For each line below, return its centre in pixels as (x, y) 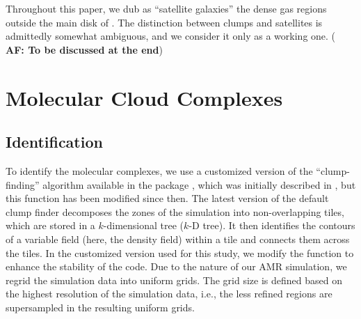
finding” (23, 184)
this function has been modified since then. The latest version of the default (167, 198)
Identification (54, 142)
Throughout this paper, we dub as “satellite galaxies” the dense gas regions (166, 8)
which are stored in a (50, 225)
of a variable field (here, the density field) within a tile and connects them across (178, 239)
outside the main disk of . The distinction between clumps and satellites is (164, 22)
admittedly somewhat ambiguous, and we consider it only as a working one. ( (171, 36)
